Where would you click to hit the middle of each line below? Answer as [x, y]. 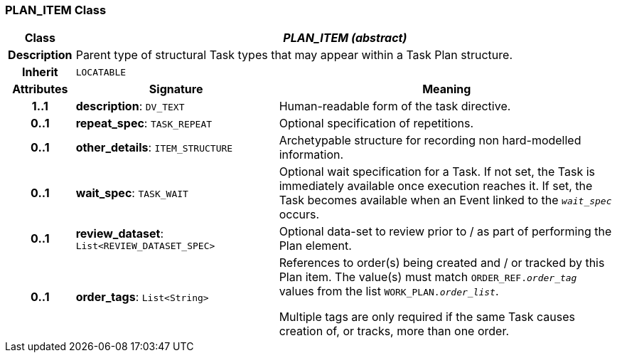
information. [311, 155]
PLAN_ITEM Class [56, 10]
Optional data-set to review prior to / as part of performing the [445, 232]
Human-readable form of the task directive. [395, 106]
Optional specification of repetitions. [376, 123]
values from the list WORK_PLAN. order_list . [389, 291]
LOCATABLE [101, 72]
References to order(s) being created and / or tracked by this [442, 263]
